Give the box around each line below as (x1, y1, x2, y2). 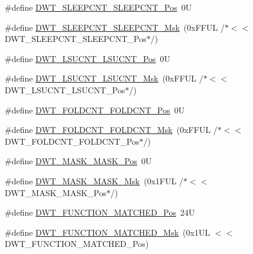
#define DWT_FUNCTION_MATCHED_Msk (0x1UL (5, 226, 210, 238)
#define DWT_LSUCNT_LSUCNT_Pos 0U (5, 52, 171, 64)
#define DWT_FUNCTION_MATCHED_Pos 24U (5, 206, 195, 219)
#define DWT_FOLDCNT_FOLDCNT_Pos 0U (5, 103, 185, 116)
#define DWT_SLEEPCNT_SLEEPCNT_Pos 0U (5, 1, 192, 13)
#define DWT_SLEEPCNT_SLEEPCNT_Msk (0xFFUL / (5, 21, 225, 33)
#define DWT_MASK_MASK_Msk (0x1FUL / (5, 174, 184, 187)
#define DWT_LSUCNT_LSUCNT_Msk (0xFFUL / (5, 72, 203, 84)
